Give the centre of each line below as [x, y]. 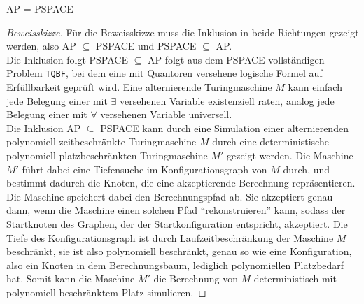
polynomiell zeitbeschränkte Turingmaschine [101, 142]
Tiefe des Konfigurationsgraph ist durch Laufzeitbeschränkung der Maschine [170, 237]
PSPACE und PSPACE [146, 46]
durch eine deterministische [271, 142]
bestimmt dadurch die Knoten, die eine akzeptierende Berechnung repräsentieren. [181, 183]
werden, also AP [41, 46]
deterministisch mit [295, 278]
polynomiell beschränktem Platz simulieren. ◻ [106, 292]
